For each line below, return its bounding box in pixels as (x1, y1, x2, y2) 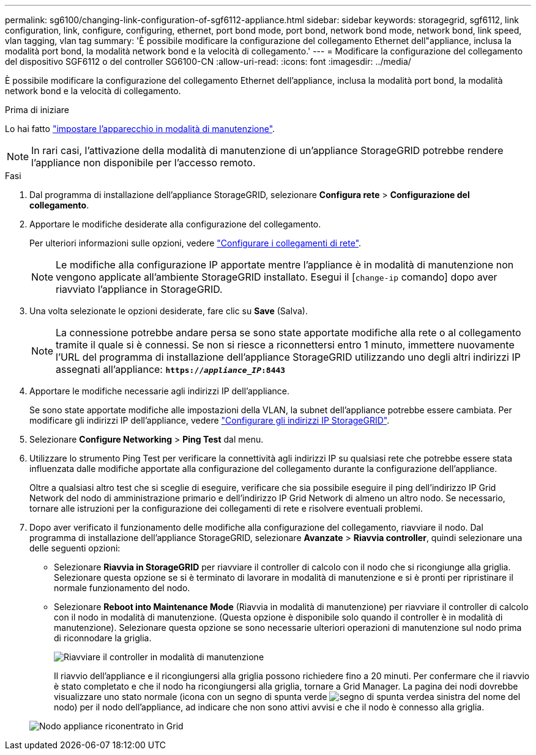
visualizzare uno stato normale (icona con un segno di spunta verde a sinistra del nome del (54, 691, 521, 702)
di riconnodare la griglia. (54, 633, 152, 643)
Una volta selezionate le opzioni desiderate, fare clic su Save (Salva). (29, 306, 308, 316)
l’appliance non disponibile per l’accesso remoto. (31, 157, 256, 169)
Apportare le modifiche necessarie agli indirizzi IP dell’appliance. (29, 386, 290, 396)
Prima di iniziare (5, 105, 69, 115)
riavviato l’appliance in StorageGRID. (56, 283, 223, 295)
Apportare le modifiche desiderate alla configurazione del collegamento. (29, 219, 321, 229)
